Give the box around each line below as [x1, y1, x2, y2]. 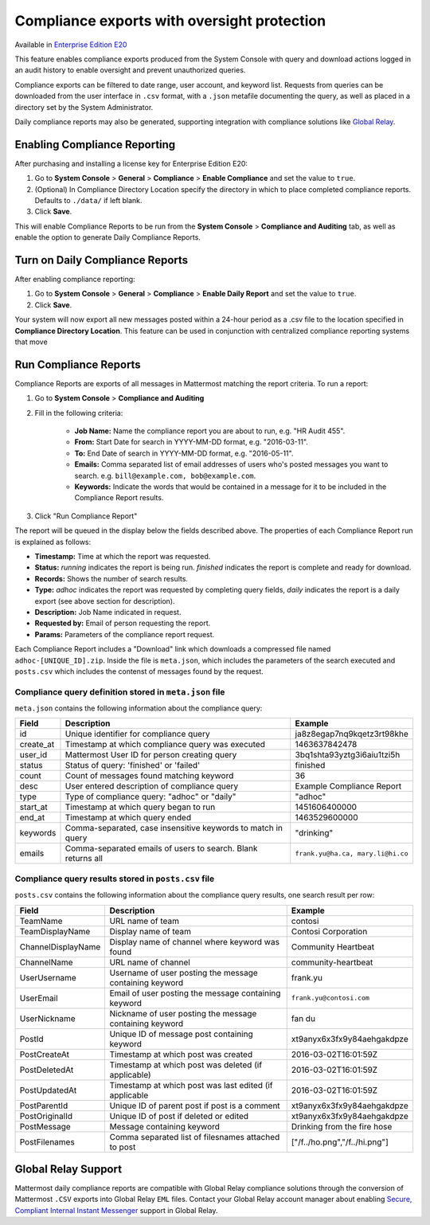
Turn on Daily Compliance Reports [14, 253, 189, 267]
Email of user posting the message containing [109, 988, 281, 999]
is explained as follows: [14, 537, 92, 546]
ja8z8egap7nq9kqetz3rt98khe [295, 729, 409, 740]
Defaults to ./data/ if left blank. [34, 195, 143, 205]
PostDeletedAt [19, 1064, 74, 1075]
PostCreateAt [19, 1048, 69, 1059]
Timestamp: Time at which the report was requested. [34, 551, 211, 561]
